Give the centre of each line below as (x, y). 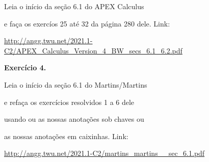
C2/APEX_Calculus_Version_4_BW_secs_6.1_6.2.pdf (93, 50)
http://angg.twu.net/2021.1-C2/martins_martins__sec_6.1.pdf (104, 153)
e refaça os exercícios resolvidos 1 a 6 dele (69, 102)
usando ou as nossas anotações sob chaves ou (74, 119)
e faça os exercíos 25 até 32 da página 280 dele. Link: (87, 23)
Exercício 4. (25, 67)
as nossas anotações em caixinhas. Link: (66, 136)
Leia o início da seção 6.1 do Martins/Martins (76, 84)
